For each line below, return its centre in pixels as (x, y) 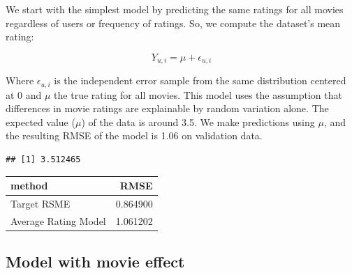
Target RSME (41, 203)
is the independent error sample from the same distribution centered (200, 80)
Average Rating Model (58, 220)
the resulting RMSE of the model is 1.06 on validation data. (134, 135)
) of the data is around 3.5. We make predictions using (198, 122)
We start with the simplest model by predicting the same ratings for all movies (175, 9)
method (29, 186)
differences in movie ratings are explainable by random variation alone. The (167, 108)
